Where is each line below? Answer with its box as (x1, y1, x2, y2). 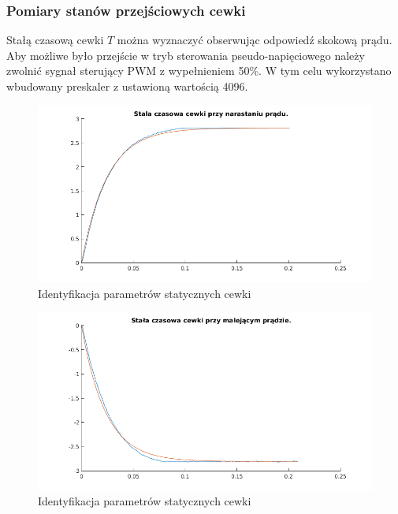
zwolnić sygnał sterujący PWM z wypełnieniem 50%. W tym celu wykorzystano (6, 62, 392, 79)
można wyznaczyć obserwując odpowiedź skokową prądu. (117, 32, 392, 48)
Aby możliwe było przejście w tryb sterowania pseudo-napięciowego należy (6, 47, 365, 63)
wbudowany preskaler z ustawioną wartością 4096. (6, 78, 248, 94)
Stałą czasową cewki (6, 32, 104, 48)
